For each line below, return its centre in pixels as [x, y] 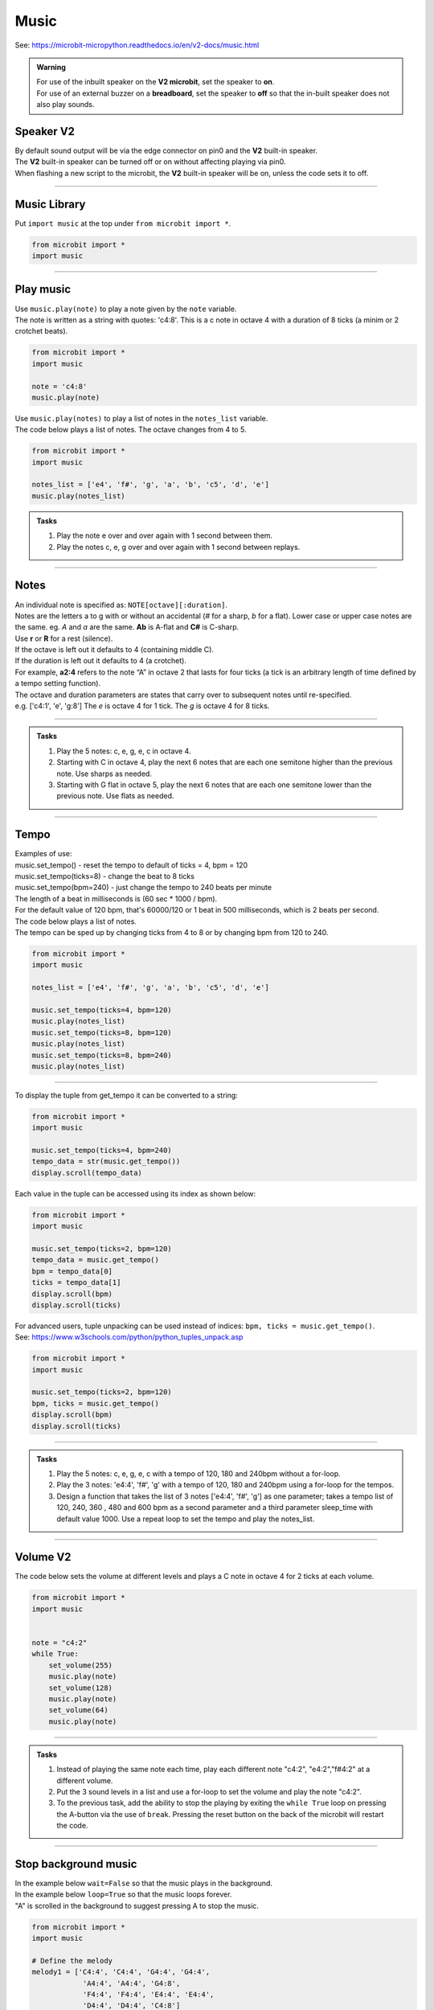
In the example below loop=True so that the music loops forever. [123, 1894]
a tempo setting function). [57, 683]
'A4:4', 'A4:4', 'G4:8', [131, 1983]
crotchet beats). [41, 331]
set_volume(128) [80, 1688]
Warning [51, 67]
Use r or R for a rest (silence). [64, 638]
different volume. [85, 1780]
